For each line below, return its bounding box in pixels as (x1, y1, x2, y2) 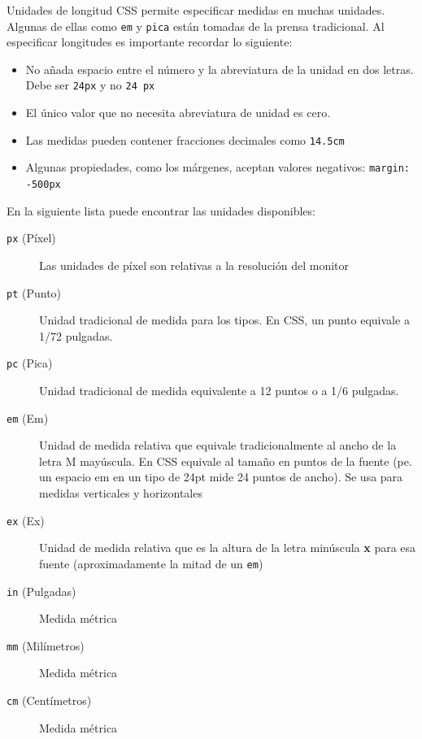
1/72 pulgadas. (39, 327, 113, 344)
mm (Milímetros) (7, 637, 85, 654)
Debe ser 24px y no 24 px (25, 76, 155, 93)
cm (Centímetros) (7, 692, 92, 709)
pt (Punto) (7, 284, 62, 301)
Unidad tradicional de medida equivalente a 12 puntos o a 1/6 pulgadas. (39, 382, 399, 398)
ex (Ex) (7, 511, 45, 528)
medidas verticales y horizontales (39, 485, 202, 502)
